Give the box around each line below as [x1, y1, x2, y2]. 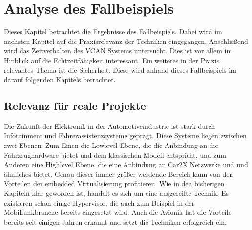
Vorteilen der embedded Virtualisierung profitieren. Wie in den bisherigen [4, 178, 225, 188]
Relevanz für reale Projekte [4, 98, 146, 113]
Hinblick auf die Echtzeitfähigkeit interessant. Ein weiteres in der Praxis [4, 55, 220, 65]
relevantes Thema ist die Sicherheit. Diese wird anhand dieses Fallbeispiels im [4, 64, 236, 75]
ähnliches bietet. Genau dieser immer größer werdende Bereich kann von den [4, 168, 233, 179]
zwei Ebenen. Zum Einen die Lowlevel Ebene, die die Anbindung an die [4, 140, 218, 150]
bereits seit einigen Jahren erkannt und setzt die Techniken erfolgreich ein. [4, 216, 227, 227]
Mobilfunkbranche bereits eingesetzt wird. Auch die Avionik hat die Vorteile [4, 207, 231, 217]
